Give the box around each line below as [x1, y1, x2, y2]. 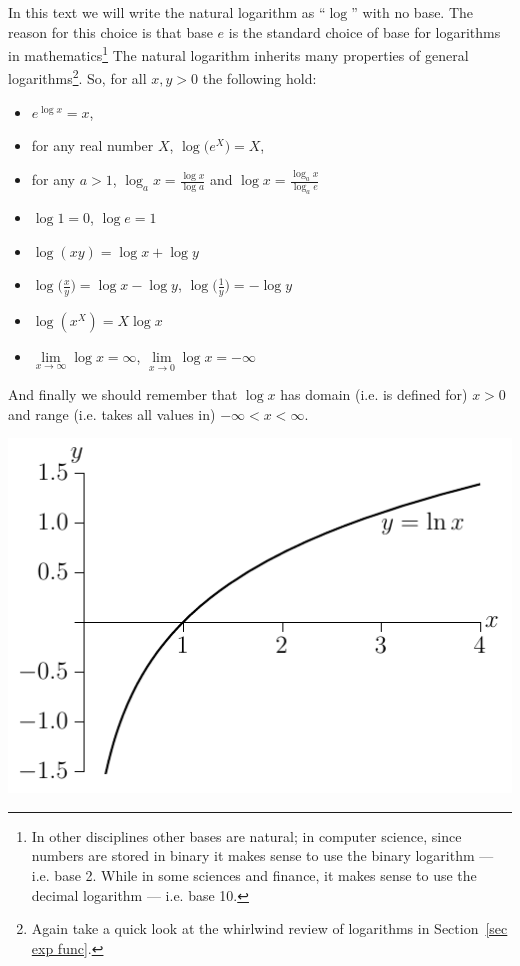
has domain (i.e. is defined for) [280, 384, 468, 405]
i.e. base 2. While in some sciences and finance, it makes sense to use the [31, 865, 477, 885]
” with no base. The [351, 2, 474, 22]
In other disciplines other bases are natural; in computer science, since [31, 825, 462, 846]
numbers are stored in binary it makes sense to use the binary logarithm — [31, 845, 494, 866]
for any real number [31, 135, 154, 156]
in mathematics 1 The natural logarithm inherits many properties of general [8, 42, 469, 65]
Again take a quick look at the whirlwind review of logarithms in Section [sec [31, 918, 508, 939]
